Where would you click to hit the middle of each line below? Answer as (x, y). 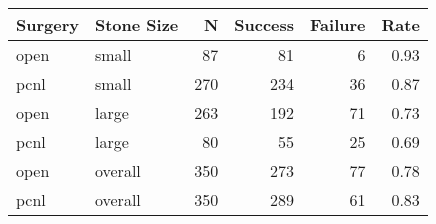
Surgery (47, 24)
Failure (338, 24)
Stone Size (136, 24)
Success (264, 24)
